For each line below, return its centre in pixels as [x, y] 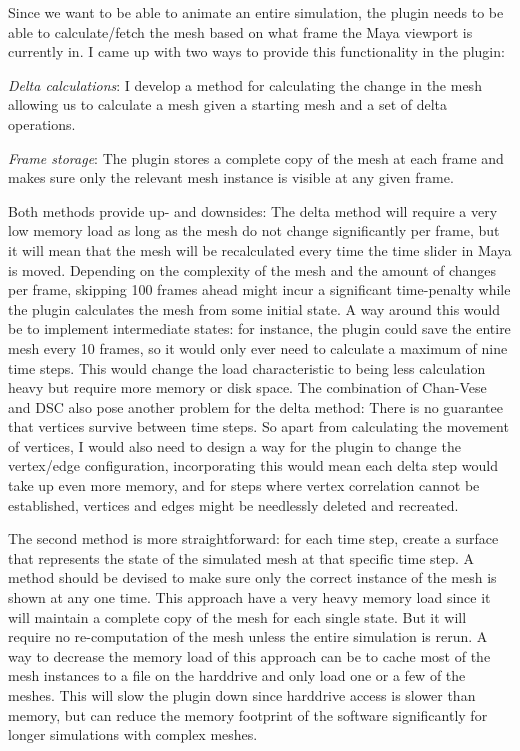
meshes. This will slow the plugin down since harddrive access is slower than [242, 695]
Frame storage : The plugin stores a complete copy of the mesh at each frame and [256, 157]
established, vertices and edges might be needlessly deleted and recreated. [233, 504]
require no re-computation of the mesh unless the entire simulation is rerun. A [248, 636]
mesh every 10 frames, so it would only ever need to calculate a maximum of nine [258, 347]
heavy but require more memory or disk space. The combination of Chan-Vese [247, 387]
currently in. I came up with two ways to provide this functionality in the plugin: [256, 51]
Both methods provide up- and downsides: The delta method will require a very [253, 210]
